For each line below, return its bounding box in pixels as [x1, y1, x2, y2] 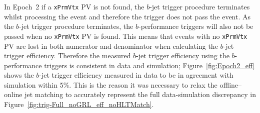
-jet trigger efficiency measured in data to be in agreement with [39, 70, 233, 80]
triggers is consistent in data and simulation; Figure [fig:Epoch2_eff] [44, 60, 255, 70]
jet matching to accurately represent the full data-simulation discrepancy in [24, 89, 256, 100]
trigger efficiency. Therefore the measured [4, 50, 131, 61]
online [4, 89, 22, 100]
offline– [219, 79, 242, 90]
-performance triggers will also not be [138, 21, 253, 31]
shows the [4, 70, 34, 80]
